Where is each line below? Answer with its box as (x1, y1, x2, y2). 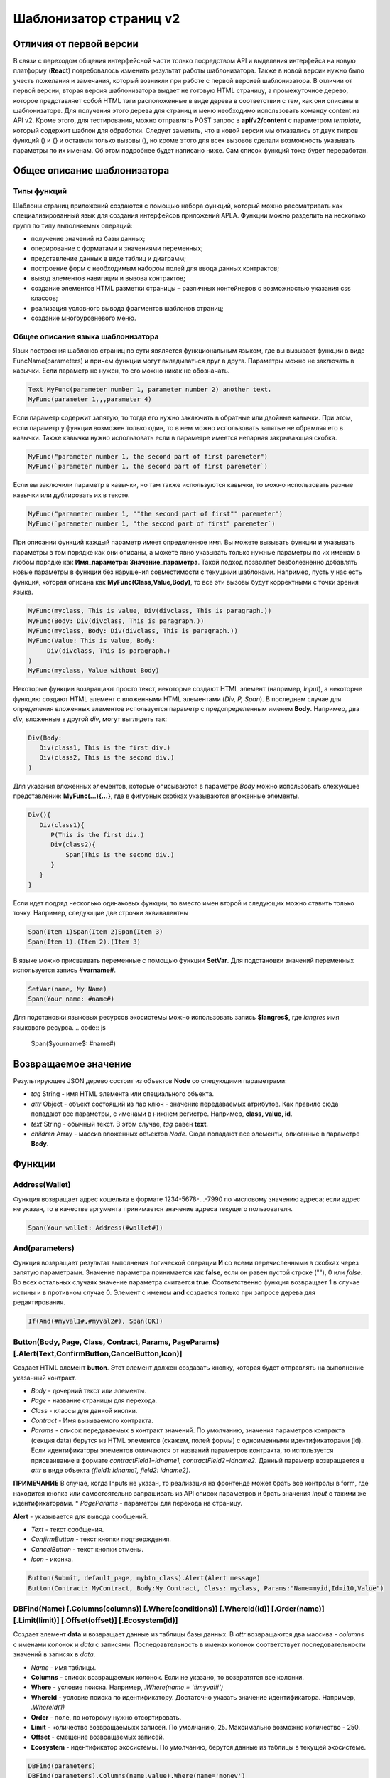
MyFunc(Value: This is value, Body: (28, 637, 156, 645)
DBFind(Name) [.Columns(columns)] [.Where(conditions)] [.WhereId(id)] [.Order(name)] (13, 1604, 325, 1614)
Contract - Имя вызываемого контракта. (31, 1416, 154, 1425)
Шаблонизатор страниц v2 (13, 11, 180, 26)
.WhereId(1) (31, 1703, 65, 1712)
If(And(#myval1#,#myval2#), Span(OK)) (28, 1317, 163, 1326)
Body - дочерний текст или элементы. (31, 1386, 147, 1395)
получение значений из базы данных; (31, 234, 146, 243)
